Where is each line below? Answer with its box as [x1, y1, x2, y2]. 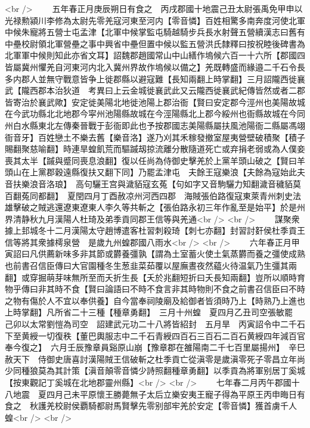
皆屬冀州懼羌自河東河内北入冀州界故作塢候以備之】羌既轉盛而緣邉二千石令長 [5, 60, 305, 73]
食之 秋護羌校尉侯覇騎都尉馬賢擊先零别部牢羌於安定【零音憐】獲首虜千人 [5, 399, 297, 412]
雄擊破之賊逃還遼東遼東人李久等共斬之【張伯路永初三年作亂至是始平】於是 [5, 201, 297, 213]
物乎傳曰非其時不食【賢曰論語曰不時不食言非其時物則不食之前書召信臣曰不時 [5, 283, 305, 295]
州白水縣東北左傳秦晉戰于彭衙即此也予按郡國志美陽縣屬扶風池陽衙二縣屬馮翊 [5, 119, 305, 131]
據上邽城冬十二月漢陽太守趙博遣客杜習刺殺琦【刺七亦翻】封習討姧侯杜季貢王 [5, 224, 305, 237]
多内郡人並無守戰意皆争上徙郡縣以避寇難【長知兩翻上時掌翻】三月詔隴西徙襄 [5, 72, 305, 85]
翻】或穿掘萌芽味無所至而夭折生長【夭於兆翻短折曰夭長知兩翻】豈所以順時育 [5, 271, 305, 283]
